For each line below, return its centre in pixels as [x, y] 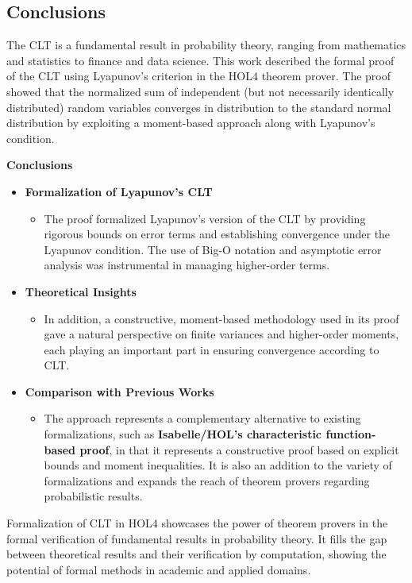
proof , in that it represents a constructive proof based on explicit [239, 449]
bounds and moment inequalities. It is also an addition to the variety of [218, 465]
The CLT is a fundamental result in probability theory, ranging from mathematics [206, 45]
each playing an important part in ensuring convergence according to [212, 349]
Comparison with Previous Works [119, 391]
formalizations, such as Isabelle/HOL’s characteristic [183, 434]
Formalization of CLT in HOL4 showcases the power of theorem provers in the [197, 523]
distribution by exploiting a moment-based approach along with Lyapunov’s [191, 123]
